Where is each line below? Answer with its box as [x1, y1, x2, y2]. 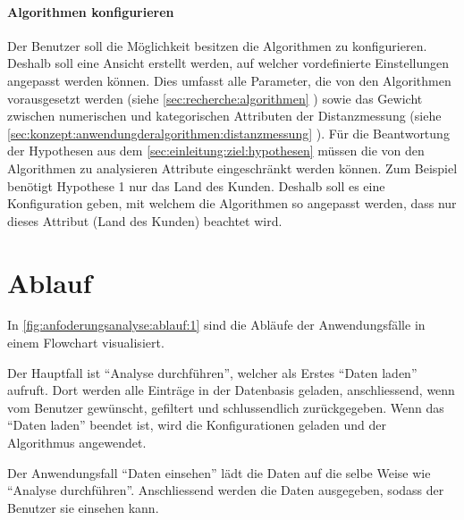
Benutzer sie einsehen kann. [7, 498, 159, 516]
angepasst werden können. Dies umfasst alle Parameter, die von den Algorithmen [7, 71, 451, 89]
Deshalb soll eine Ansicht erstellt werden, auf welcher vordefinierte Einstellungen [7, 54, 450, 72]
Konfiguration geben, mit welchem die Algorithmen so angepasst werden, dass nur [7, 194, 457, 213]
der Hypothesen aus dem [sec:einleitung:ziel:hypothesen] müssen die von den [7, 141, 425, 160]
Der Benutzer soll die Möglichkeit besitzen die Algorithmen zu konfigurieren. [7, 36, 427, 55]
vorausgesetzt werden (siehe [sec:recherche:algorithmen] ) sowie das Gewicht [7, 88, 423, 107]
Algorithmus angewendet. [7, 433, 147, 452]
